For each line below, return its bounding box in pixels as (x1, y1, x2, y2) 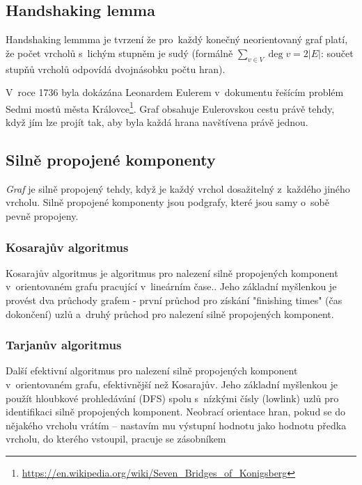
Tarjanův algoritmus (6, 336, 122, 353)
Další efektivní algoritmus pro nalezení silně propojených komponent (6, 363, 298, 378)
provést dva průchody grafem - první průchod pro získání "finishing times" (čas (6, 293, 343, 308)
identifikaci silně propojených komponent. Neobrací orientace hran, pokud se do (6, 404, 346, 419)
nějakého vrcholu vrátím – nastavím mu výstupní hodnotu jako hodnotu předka (6, 418, 347, 432)
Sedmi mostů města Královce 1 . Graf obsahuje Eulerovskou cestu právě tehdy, (6, 99, 335, 116)
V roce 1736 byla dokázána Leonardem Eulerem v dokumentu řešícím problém (6, 85, 344, 100)
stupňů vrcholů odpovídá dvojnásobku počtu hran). (6, 61, 226, 76)
